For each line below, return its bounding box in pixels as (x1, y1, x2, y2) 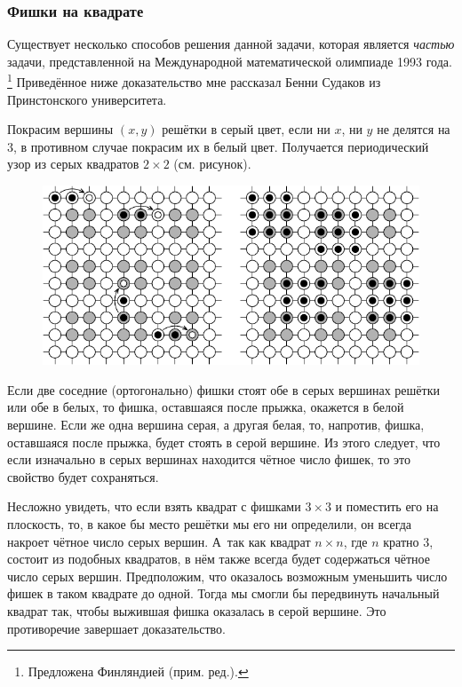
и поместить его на (335, 497, 439, 516)
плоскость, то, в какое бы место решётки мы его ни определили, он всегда (7, 514, 412, 533)
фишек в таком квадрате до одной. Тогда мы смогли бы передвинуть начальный (7, 584, 440, 603)
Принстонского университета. (7, 90, 167, 108)
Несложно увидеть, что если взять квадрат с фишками (7, 497, 301, 516)
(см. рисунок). (173, 154, 251, 173)
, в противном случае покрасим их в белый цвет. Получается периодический (13, 137, 429, 155)
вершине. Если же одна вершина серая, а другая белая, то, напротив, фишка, (7, 415, 425, 433)
